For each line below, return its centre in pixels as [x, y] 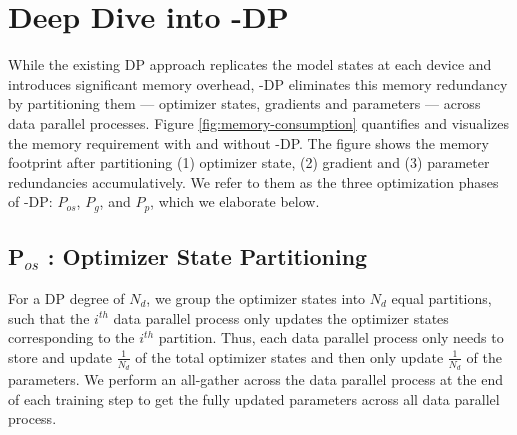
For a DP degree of [66, 297]
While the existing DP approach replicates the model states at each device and [250, 64]
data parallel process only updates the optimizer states [281, 317]
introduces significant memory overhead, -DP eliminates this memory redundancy [258, 83]
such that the [49, 317]
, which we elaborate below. [235, 201]
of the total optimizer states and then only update [289, 356]
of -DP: [30, 201]
